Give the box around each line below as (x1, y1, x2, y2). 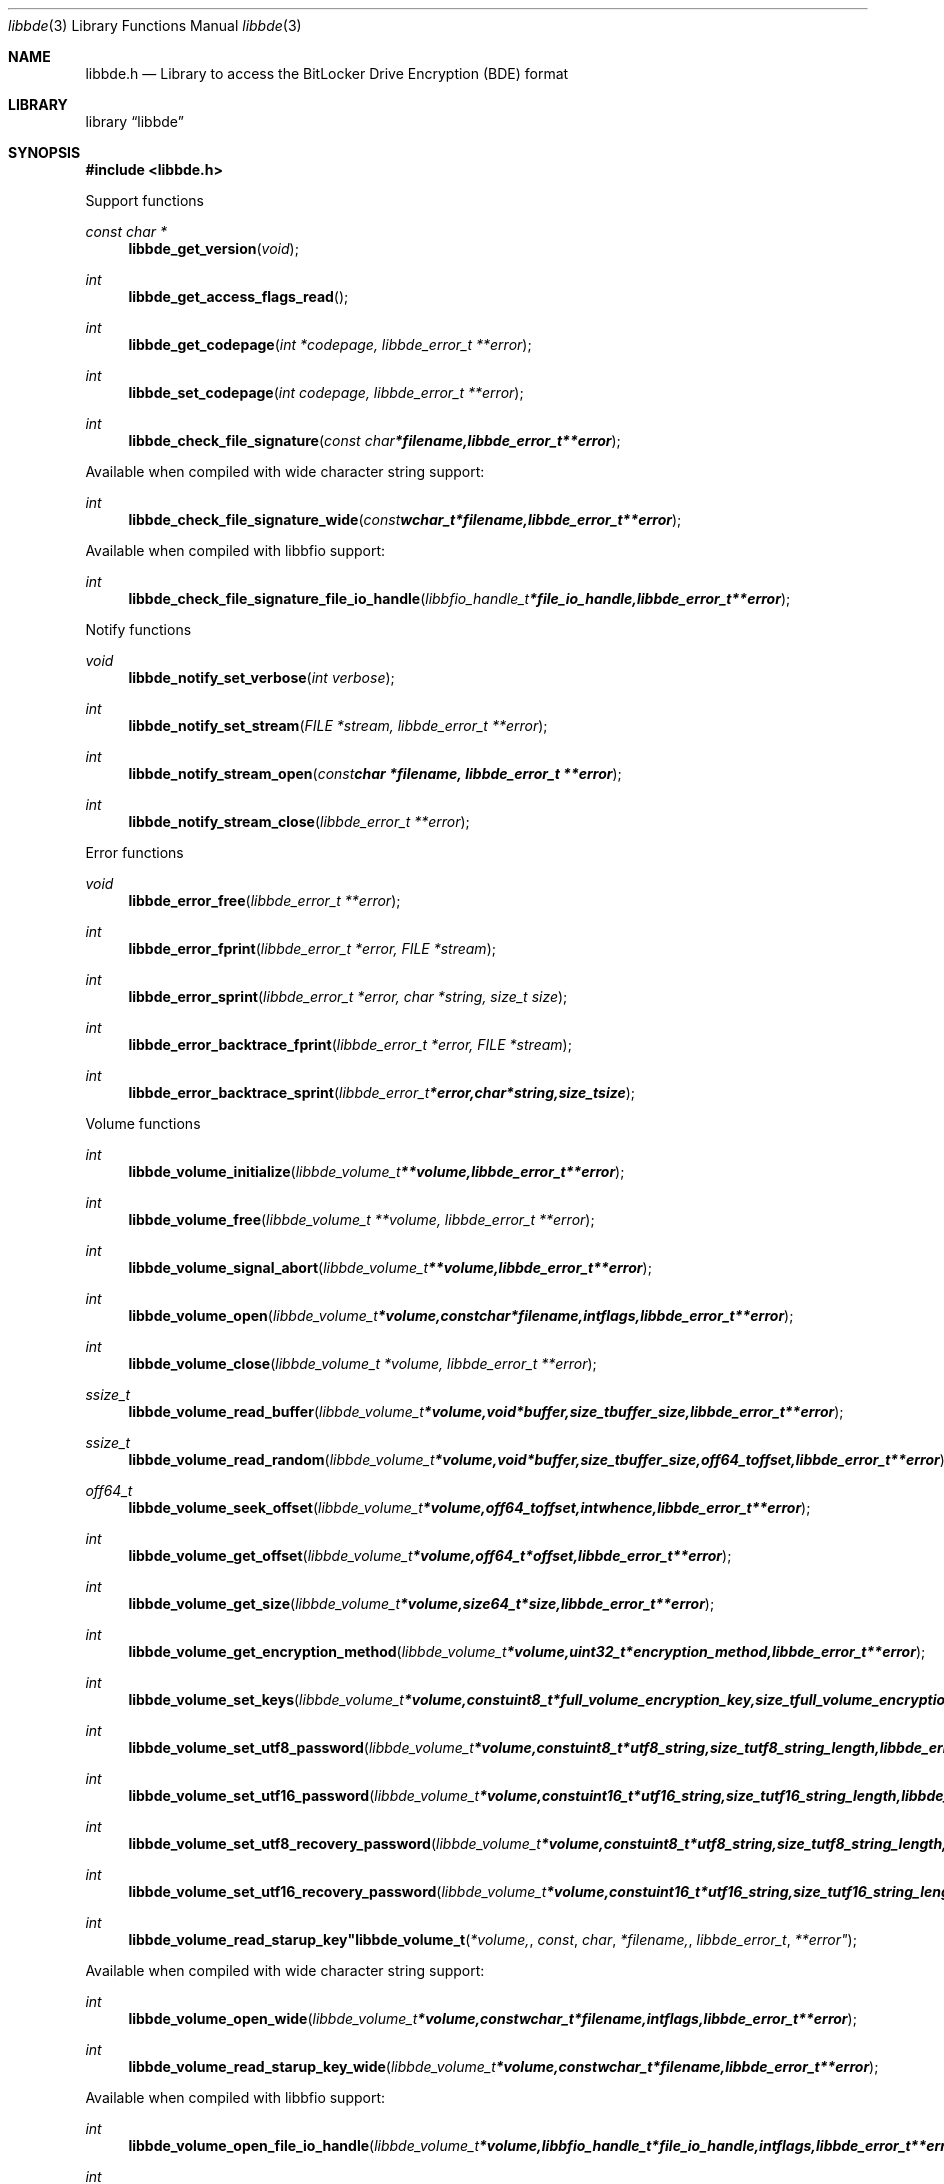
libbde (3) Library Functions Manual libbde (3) (8, 17, 302, 34)
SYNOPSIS (8, 144, 81, 161)
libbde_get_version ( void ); (128, 240, 299, 257)
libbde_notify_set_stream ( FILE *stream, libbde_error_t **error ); (128, 717, 548, 734)
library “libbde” (85, 113, 184, 130)
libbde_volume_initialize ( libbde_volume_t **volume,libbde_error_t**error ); (128, 1163, 625, 1180)
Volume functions (85, 1115, 201, 1132)
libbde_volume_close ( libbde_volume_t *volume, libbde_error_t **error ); (128, 1355, 597, 1372)
